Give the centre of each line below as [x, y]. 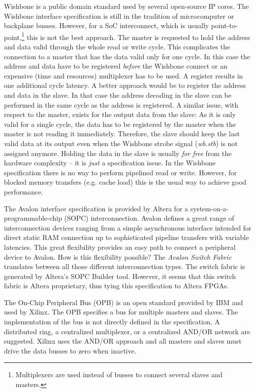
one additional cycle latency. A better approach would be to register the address [125, 85]
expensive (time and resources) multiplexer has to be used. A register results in [124, 75]
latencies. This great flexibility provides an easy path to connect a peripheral [120, 247]
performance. [24, 191]
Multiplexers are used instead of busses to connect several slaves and [119, 374]
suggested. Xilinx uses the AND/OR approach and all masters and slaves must [123, 341]
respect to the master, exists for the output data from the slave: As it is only [120, 114]
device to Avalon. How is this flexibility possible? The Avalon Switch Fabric [118, 256]
